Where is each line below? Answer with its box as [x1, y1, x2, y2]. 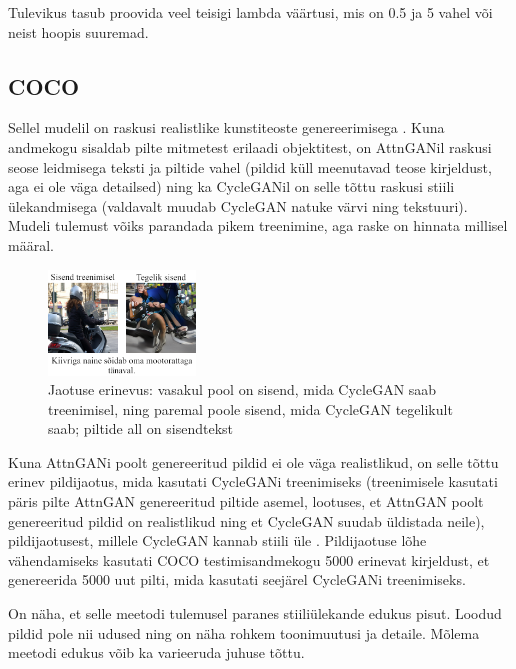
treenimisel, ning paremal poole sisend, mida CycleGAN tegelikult [48, 398, 453, 419]
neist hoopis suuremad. [8, 21, 149, 42]
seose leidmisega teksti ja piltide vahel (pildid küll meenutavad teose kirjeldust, [8, 156, 492, 177]
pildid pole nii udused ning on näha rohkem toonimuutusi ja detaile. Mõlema [8, 622, 480, 643]
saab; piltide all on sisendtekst [48, 418, 234, 439]
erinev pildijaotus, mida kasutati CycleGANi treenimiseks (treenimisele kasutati [8, 471, 498, 492]
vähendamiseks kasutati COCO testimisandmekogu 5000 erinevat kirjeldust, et [8, 549, 490, 570]
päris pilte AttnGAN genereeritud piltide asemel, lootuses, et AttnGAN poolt [8, 491, 484, 512]
